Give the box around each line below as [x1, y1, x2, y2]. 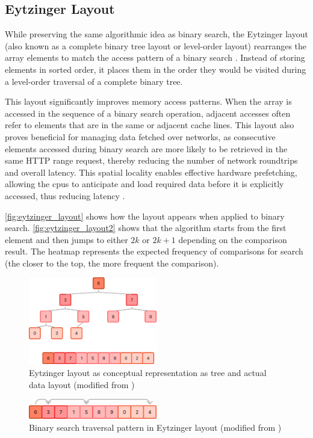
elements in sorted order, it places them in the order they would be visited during [5, 63, 306, 75]
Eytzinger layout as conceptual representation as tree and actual [29, 366, 267, 378]
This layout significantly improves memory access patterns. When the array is [5, 95, 292, 108]
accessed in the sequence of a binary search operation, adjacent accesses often [5, 106, 291, 119]
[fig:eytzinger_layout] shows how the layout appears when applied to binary [5, 209, 285, 222]
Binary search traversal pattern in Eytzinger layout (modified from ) [29, 421, 282, 433]
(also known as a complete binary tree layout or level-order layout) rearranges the [5, 39, 307, 52]
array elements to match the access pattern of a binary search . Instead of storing [5, 51, 305, 64]
